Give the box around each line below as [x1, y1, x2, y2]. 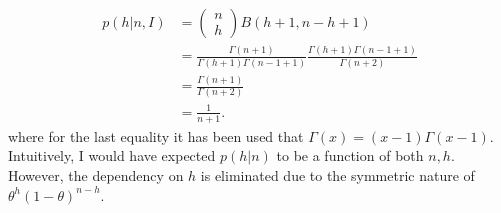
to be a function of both [276, 145, 424, 166]
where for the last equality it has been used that [8, 125, 304, 146]
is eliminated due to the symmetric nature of [200, 164, 475, 185]
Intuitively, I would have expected [8, 145, 216, 166]
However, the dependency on [8, 164, 184, 185]
